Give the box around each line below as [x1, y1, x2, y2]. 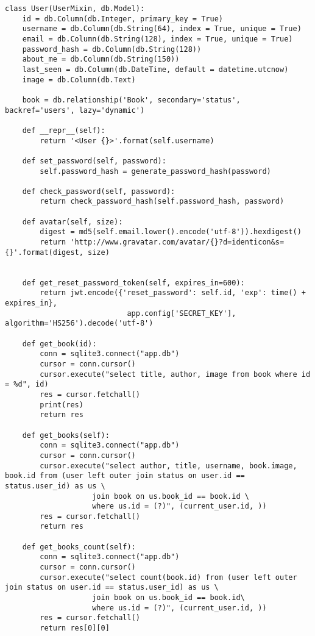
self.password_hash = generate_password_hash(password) [40, 166, 271, 176]
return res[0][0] [40, 624, 110, 633]
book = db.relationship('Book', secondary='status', [22, 95, 241, 104]
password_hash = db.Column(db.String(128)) [22, 45, 202, 54]
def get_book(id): [22, 339, 97, 348]
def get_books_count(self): [22, 542, 136, 551]
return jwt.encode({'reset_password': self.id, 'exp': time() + [40, 288, 306, 298]
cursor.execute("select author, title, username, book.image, [40, 461, 297, 470]
